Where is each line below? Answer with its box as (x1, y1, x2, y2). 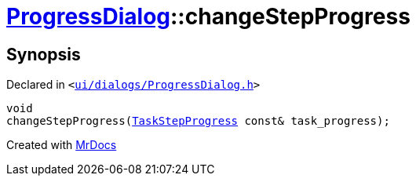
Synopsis (6, 44, 81, 64)
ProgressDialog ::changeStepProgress (6, 3, 411, 30)
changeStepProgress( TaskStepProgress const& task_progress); (6, 115, 390, 128)
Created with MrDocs (6, 138, 117, 152)
